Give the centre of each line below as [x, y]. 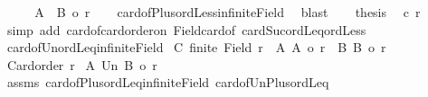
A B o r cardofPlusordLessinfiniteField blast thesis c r [228, 12]
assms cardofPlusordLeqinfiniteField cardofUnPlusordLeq [168, 82]
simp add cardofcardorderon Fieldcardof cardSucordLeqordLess [186, 29]
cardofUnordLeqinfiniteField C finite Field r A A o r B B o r [196, 47]
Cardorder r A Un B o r [82, 64]
